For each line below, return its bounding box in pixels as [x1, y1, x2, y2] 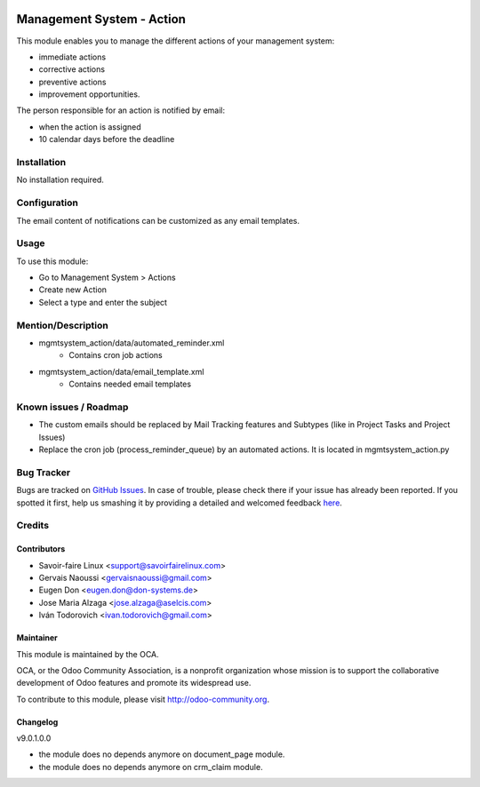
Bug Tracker [16, 466, 71, 479]
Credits [16, 520, 49, 532]
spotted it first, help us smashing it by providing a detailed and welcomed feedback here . [16, 497, 342, 508]
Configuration [16, 196, 79, 209]
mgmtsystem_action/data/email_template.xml [38, 366, 204, 377]
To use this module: [16, 256, 89, 266]
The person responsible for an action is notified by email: [16, 105, 226, 115]
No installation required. [16, 174, 104, 186]
